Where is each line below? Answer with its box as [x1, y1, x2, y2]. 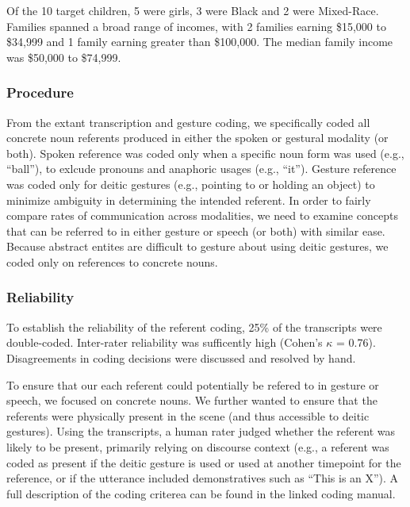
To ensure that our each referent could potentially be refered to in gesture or [6, 376, 379, 393]
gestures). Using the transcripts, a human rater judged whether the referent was [6, 423, 395, 440]
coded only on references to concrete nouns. [6, 253, 218, 270]
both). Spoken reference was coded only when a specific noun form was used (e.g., [6, 144, 404, 161]
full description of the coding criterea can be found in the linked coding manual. [6, 485, 396, 501]
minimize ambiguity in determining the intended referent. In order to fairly [6, 191, 371, 208]
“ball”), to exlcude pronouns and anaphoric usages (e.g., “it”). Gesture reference [6, 160, 397, 177]
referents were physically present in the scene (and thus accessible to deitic [6, 407, 370, 424]
